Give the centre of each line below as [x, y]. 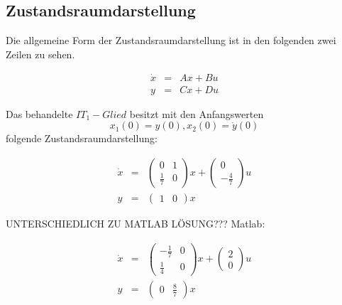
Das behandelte [39, 113]
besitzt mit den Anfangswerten [197, 113]
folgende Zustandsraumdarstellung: [82, 138]
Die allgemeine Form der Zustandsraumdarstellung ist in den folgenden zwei [171, 40]
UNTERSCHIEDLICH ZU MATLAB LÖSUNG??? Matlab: [136, 223]
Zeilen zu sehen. [40, 54]
